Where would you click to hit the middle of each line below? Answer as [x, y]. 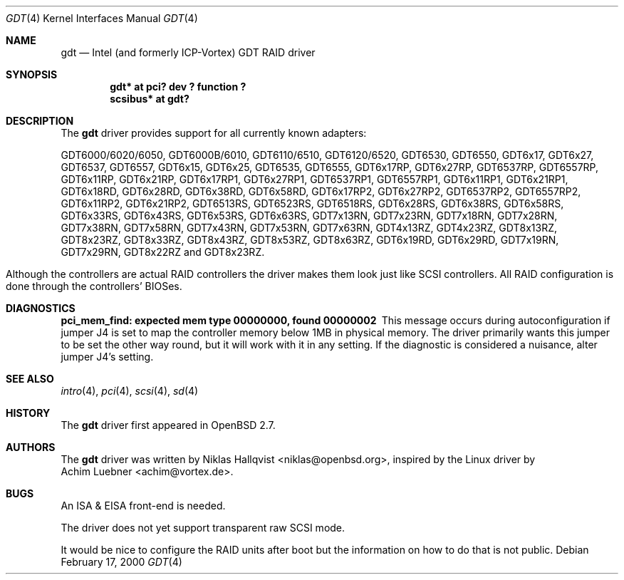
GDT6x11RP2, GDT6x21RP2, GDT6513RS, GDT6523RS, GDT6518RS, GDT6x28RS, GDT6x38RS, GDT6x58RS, [312, 203]
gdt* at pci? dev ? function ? [178, 87]
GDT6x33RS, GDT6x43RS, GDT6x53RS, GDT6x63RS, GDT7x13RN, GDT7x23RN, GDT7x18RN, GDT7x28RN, [309, 216]
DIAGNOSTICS [41, 308]
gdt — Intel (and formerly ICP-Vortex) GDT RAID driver [188, 52]
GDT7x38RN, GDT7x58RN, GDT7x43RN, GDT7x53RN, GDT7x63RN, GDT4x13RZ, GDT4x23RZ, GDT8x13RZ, [309, 228]
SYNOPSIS [32, 74]
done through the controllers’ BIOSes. [94, 286]
